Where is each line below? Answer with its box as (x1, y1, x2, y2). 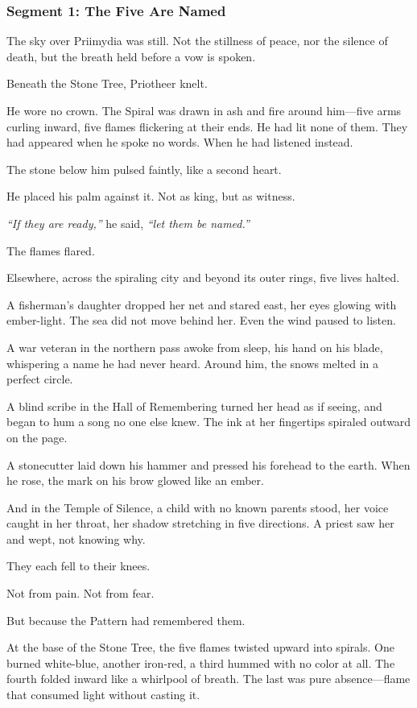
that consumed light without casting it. (6, 686, 200, 703)
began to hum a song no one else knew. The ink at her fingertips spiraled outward (6, 413, 411, 430)
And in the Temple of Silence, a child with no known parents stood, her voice (6, 499, 389, 515)
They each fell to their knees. (6, 557, 151, 574)
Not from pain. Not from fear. (6, 585, 155, 602)
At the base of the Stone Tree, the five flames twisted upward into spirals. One (6, 639, 394, 656)
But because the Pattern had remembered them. (6, 611, 246, 628)
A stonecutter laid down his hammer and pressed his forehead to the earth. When (6, 456, 411, 473)
